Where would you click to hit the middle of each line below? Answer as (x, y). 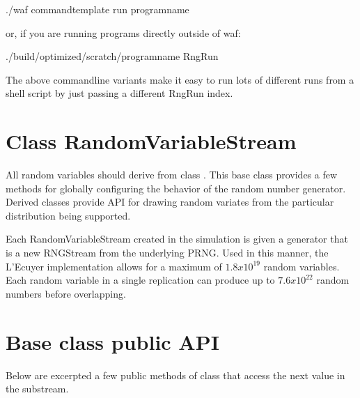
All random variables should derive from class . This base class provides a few (172, 175)
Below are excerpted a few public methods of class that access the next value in (175, 375)
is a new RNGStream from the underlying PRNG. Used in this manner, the (167, 253)
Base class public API (112, 341)
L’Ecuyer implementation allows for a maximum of (114, 266)
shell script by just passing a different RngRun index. (119, 93)
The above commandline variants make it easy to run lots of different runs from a (180, 79)
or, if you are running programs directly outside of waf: (123, 32)
